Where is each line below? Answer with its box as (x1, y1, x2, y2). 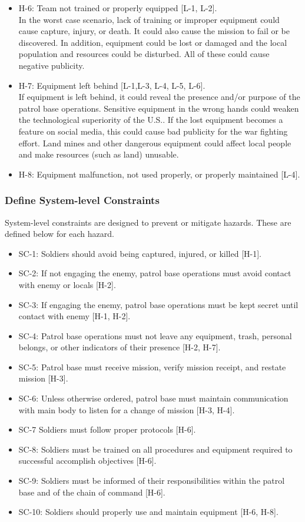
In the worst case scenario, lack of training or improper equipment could (18, 13, 280, 25)
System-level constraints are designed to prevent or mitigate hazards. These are (5, 216, 291, 228)
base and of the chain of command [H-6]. (18, 486, 165, 498)
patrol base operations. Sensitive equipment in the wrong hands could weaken (18, 102, 299, 114)
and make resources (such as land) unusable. (18, 148, 179, 160)
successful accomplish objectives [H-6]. (18, 454, 157, 467)
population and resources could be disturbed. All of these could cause (18, 48, 270, 60)
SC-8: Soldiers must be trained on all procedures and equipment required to (18, 443, 293, 455)
